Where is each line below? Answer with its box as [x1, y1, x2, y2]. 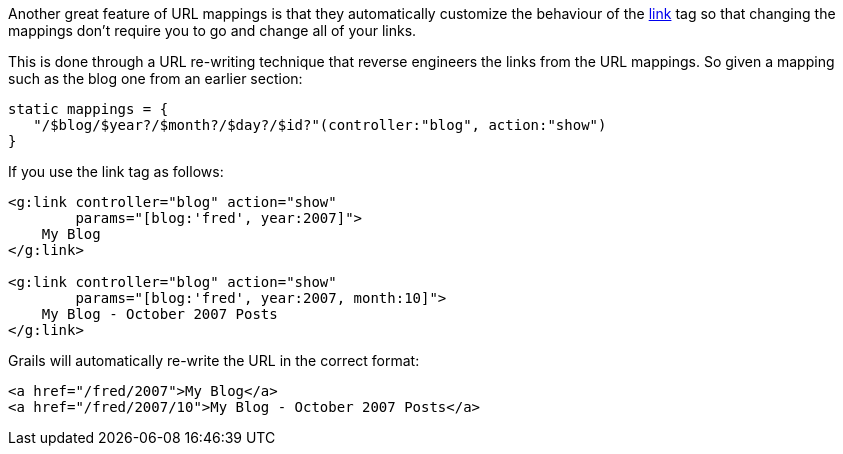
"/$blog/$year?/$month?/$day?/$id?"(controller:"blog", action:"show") [33, 117, 607, 133]
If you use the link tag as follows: [8, 163, 224, 180]
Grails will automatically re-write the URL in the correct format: [8, 352, 420, 369]
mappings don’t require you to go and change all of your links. [8, 22, 417, 39]
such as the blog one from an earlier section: [8, 70, 303, 87]
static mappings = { [8, 101, 169, 117]
